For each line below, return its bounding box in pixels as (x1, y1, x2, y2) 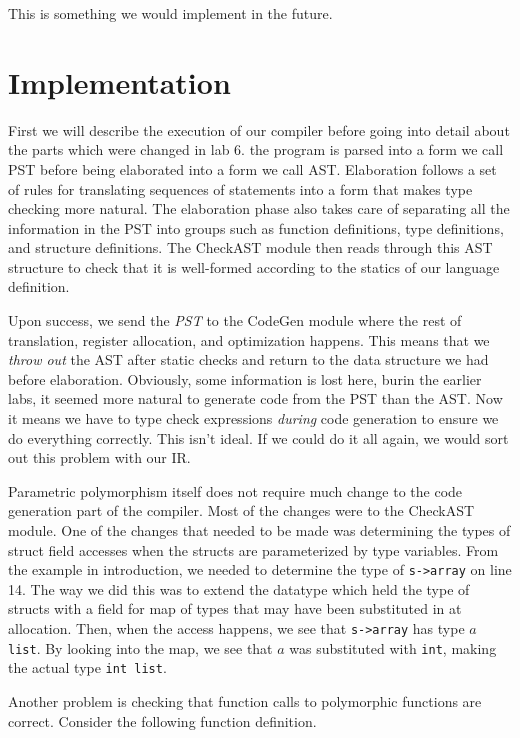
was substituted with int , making (289, 637, 497, 658)
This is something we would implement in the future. (8, 3, 333, 23)
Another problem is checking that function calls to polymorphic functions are (8, 691, 482, 711)
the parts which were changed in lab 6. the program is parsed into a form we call (8, 139, 504, 160)
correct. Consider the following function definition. (8, 710, 317, 731)
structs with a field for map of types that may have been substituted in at (8, 598, 462, 619)
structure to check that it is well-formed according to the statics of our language (8, 256, 500, 277)
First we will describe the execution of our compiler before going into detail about (8, 119, 510, 140)
